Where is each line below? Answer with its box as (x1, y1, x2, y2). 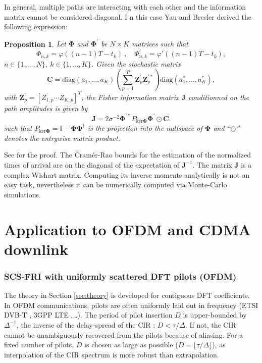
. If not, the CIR (185, 319, 236, 330)
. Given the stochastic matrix (91, 58, 181, 69)
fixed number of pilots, (4, 339, 74, 350)
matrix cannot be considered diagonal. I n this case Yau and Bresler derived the (4, 11, 251, 22)
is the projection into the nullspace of (87, 123, 202, 133)
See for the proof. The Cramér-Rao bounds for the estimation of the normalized (4, 149, 251, 160)
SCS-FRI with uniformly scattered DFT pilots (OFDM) (4, 270, 237, 282)
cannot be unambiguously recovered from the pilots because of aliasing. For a (4, 329, 243, 340)
